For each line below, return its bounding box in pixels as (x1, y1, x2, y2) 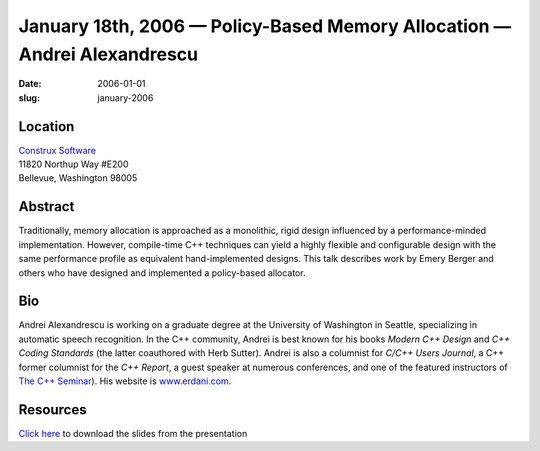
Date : (18, 78, 42, 90)
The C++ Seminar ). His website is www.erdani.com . (18, 375, 232, 387)
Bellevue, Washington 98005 (18, 172, 138, 184)
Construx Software (18, 144, 97, 156)
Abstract (18, 198, 75, 215)
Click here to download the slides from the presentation (18, 427, 248, 439)
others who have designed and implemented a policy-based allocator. (18, 266, 306, 279)
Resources (18, 401, 87, 418)
